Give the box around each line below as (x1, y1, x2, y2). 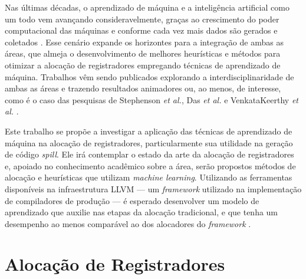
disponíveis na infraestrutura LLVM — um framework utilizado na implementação (5, 182, 302, 195)
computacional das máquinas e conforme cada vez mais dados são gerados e (5, 24, 278, 37)
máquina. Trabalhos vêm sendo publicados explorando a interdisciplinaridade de (5, 70, 294, 83)
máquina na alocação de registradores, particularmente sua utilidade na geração (5, 136, 293, 149)
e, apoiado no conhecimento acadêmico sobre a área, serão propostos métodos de (5, 159, 296, 172)
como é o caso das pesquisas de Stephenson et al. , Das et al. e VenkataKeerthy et (5, 93, 298, 106)
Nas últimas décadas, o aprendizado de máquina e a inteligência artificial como (5, 1, 289, 13)
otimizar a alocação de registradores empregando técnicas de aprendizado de (5, 58, 281, 71)
